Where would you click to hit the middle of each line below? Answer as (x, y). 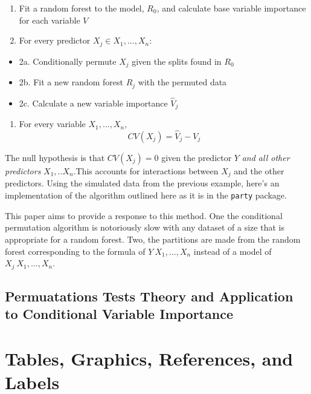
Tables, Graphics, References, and (149, 358)
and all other (266, 158)
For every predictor (55, 40)
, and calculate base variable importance (231, 8)
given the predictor (197, 158)
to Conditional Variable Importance (119, 314)
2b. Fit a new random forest (71, 82)
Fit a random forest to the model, (82, 8)
